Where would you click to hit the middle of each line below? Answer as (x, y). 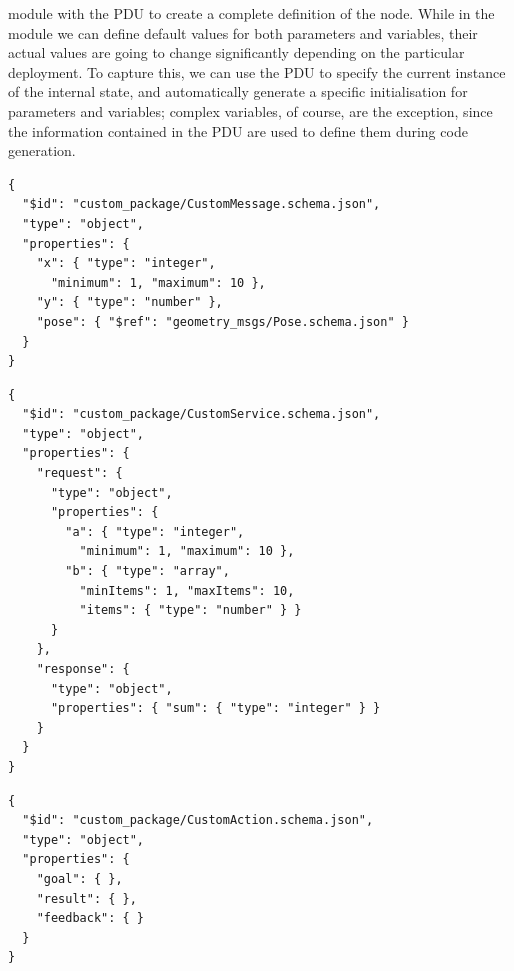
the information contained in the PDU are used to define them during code (238, 130)
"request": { (79, 473)
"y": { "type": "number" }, (129, 302)
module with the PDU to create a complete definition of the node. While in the (251, 13)
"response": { (83, 669)
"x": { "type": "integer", (126, 263)
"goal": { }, (79, 878)
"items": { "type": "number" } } (190, 610)
